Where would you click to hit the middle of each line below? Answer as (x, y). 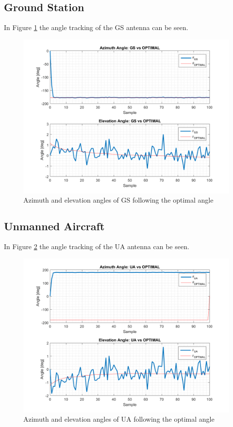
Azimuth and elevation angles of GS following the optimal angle (118, 200)
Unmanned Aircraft (54, 226)
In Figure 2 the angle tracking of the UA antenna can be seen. (97, 246)
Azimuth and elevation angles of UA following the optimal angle (119, 419)
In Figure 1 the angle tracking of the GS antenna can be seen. (96, 27)
